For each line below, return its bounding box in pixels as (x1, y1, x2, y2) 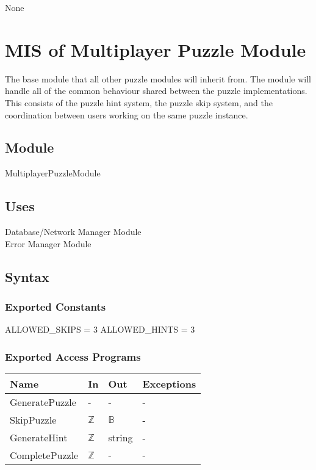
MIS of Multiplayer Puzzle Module (5, 37, 306, 62)
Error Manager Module (5, 237, 92, 250)
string (108, 430, 133, 445)
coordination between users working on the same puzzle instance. (5, 108, 248, 121)
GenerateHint (10, 430, 68, 445)
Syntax (5, 267, 49, 286)
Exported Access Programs (5, 349, 141, 364)
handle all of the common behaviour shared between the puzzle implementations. (5, 84, 307, 97)
